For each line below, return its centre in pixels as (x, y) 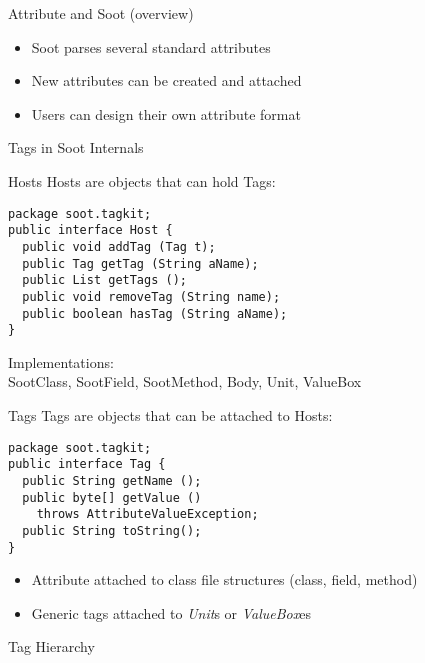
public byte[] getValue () (112, 497)
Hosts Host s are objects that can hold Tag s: (142, 180)
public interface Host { (90, 230)
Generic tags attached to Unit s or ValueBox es (171, 612)
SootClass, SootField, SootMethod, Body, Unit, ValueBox (185, 381)
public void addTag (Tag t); (119, 246)
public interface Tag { (87, 464)
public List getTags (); (104, 280)
